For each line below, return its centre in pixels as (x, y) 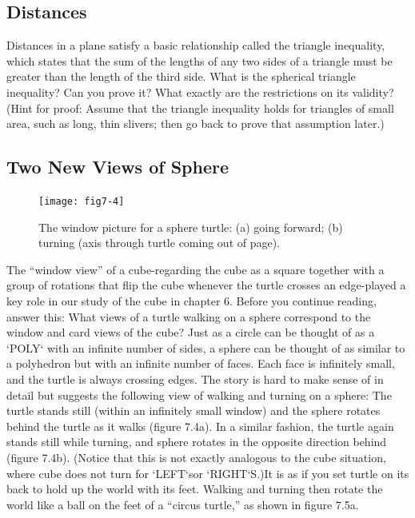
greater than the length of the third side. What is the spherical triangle (181, 76)
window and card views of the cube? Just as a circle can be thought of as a (191, 332)
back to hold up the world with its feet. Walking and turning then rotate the (195, 489)
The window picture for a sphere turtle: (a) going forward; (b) (191, 227)
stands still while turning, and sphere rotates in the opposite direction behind (197, 442)
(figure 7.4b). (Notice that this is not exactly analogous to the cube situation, (196, 457)
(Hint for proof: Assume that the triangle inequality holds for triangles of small (200, 108)
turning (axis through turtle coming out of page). (160, 243)
